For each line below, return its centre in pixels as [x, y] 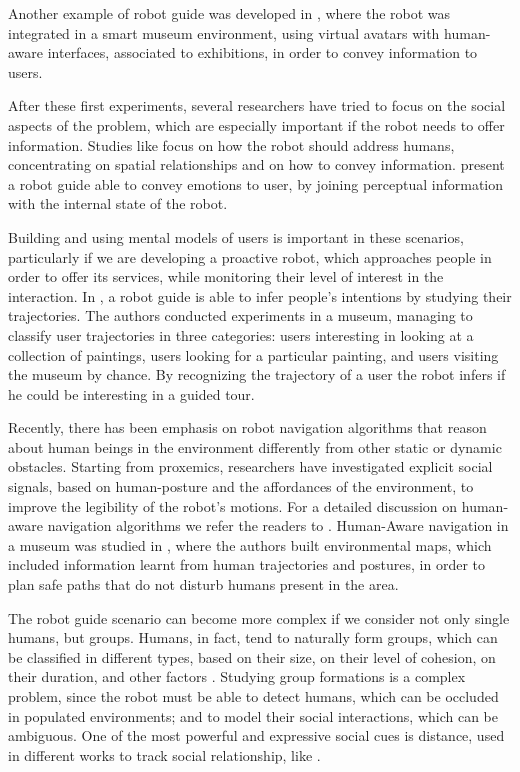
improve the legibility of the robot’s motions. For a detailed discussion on [233, 505]
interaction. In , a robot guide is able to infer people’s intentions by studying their [260, 295]
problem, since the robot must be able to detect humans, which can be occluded [253, 696]
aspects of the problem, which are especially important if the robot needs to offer [256, 124]
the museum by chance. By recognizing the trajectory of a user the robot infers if [257, 374]
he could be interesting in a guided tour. [131, 393]
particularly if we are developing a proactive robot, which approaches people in [250, 256]
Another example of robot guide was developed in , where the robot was [229, 13]
